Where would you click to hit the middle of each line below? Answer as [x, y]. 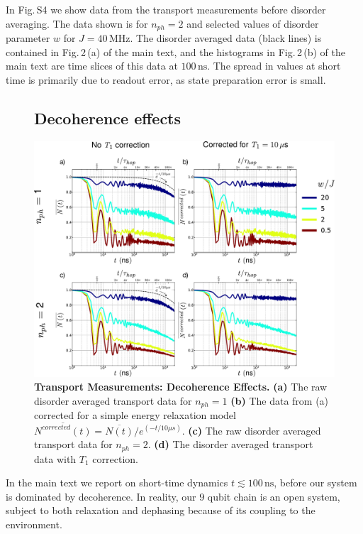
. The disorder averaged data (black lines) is [226, 38]
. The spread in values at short [274, 66]
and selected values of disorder [253, 23]
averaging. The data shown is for [77, 23]
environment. [34, 524]
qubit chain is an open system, [274, 496]
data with [55, 458]
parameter [28, 38]
